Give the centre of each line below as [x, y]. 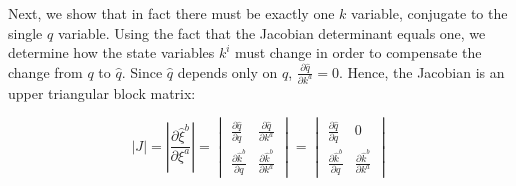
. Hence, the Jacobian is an [422, 71]
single [25, 32]
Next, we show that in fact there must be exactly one [171, 13]
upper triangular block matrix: [102, 92]
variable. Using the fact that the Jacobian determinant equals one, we [271, 32]
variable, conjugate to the [429, 13]
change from [45, 71]
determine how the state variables [111, 52]
